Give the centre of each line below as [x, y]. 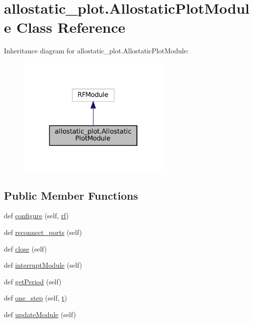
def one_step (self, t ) [35, 298]
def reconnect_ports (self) [43, 232]
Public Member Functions [71, 195]
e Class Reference [65, 27]
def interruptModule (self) [43, 265]
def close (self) [25, 248]
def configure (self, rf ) [36, 216]
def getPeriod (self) [33, 281]
